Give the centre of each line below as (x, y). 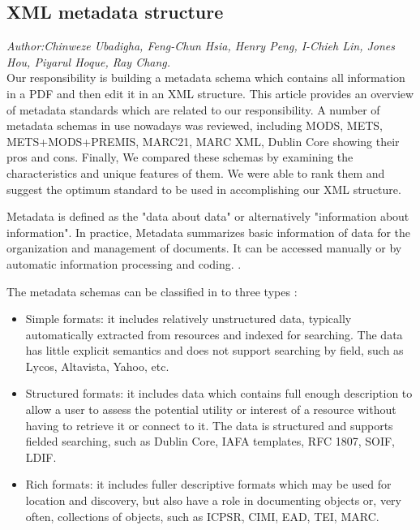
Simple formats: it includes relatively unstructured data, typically (189, 319)
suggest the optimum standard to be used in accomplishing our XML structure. (204, 189)
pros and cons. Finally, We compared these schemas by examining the (180, 157)
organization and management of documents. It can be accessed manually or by (204, 248)
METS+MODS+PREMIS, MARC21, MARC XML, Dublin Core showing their (203, 141)
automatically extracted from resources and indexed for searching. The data (214, 334)
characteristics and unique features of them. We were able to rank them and (196, 172)
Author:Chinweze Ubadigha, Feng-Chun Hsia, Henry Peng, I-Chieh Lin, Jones (201, 46)
